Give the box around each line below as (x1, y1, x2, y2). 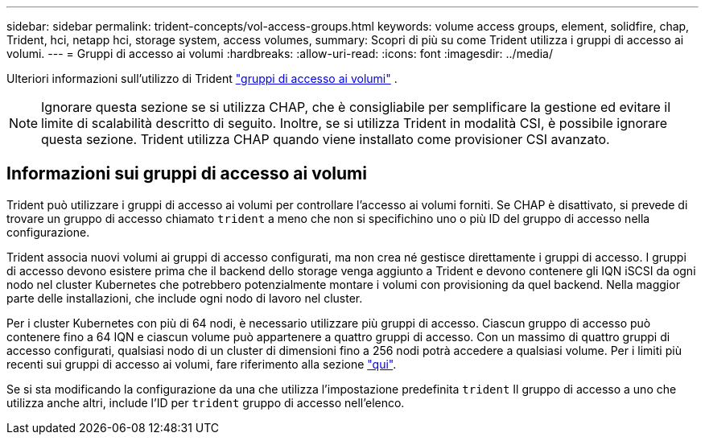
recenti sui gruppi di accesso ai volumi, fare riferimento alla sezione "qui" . (6, 357, 397, 371)
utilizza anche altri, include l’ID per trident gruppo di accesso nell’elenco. (6, 395, 405, 410)
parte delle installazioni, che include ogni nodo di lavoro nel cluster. (6, 291, 363, 305)
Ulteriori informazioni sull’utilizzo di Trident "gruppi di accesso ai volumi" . (6, 72, 398, 85)
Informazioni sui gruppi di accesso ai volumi (6, 163, 367, 184)
